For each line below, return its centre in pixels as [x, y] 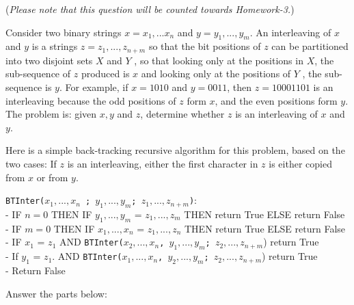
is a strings [55, 46]
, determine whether [182, 114]
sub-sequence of [38, 74]
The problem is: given [51, 114]
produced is [105, 74]
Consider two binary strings [64, 32]
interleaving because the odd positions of [91, 100]
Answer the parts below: [56, 293]
